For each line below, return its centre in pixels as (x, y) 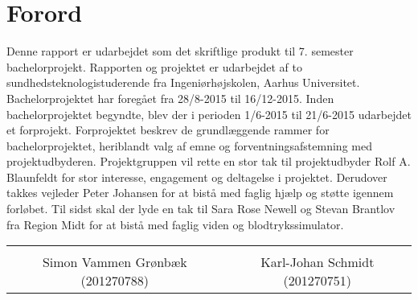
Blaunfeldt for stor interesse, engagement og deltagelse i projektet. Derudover (197, 177)
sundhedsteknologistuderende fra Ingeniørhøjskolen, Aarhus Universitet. (183, 82)
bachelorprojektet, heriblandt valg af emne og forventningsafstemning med (189, 145)
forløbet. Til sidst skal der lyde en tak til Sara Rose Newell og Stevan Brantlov (201, 209)
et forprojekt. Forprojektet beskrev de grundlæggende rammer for (168, 130)
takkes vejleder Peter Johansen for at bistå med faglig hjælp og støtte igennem (200, 193)
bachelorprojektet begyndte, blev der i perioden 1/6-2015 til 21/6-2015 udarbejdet (209, 114)
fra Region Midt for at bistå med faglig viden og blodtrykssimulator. (175, 224)
